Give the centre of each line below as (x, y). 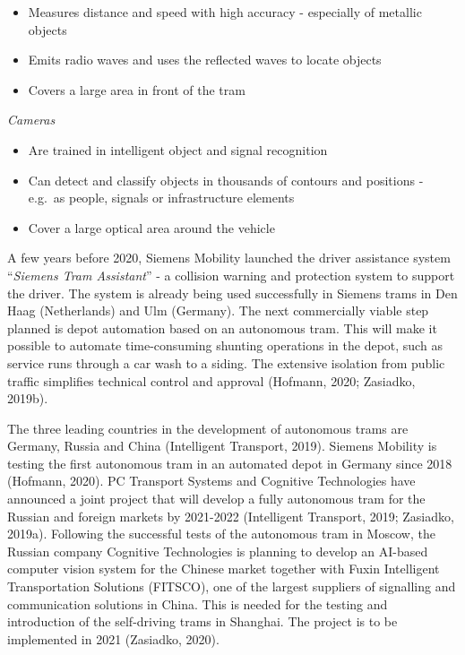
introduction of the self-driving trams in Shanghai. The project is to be (202, 621)
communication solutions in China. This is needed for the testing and (198, 603)
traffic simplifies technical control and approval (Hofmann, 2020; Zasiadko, (211, 380)
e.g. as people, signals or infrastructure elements (161, 198)
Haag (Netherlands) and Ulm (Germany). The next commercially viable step (218, 310)
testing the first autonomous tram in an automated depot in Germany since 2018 (230, 463)
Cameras (31, 120)
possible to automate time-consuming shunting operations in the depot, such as (225, 345)
